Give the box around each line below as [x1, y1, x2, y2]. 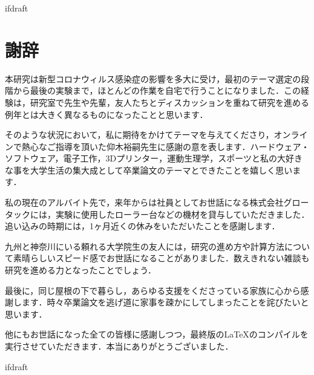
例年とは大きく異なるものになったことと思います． [5, 108, 208, 120]
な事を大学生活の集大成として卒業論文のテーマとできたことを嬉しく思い [5, 163, 293, 176]
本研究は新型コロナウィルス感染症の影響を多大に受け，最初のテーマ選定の [5, 72, 301, 85]
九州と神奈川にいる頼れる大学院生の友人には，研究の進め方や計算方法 [5, 240, 284, 252]
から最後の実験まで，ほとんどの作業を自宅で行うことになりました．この [13, 84, 301, 97]
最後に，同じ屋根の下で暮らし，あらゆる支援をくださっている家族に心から [5, 284, 301, 296]
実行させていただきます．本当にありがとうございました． [5, 340, 234, 352]
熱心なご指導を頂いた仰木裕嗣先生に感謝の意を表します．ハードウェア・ [21, 140, 310, 152]
